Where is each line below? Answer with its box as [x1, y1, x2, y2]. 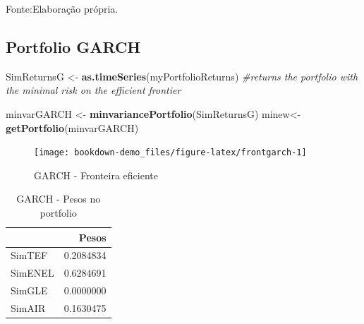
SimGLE [11, 283, 48, 298]
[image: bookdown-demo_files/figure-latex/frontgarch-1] [34, 148, 307, 158]
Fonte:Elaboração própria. [6, 1, 119, 16]
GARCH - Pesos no [16, 191, 101, 206]
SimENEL [11, 265, 54, 280]
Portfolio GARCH [6, 35, 141, 57]
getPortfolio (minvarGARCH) [6, 120, 139, 135]
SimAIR [11, 300, 46, 315]
